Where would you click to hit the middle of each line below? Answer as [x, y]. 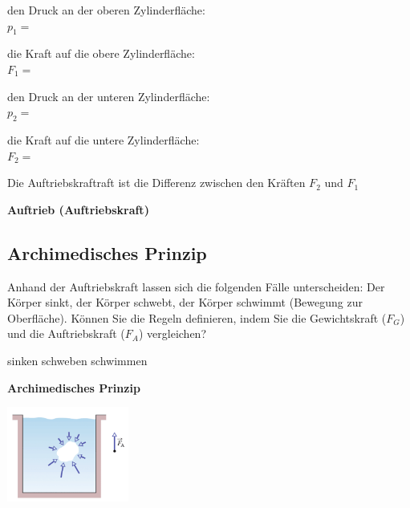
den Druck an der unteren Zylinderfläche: [109, 96]
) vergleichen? [172, 333]
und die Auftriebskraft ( [66, 333]
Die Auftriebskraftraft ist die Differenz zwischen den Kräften [156, 183]
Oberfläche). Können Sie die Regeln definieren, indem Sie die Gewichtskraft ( [197, 317]
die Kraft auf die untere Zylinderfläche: [104, 139]
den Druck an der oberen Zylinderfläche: [106, 10]
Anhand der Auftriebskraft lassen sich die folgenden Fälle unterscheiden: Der [196, 286]
